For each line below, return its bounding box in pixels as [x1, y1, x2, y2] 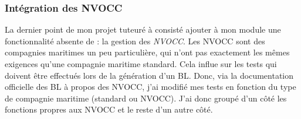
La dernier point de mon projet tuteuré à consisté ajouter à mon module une [5, 23, 281, 36]
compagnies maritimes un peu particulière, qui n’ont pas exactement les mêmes [5, 46, 290, 58]
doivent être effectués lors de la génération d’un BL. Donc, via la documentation [5, 69, 293, 81]
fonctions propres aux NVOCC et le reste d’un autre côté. [5, 103, 213, 116]
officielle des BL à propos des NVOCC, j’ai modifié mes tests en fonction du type [5, 80, 296, 93]
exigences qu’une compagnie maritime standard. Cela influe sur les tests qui [5, 58, 277, 69]
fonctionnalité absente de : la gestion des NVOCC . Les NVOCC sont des [5, 34, 265, 47]
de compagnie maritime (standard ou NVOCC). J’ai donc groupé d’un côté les [5, 92, 287, 104]
